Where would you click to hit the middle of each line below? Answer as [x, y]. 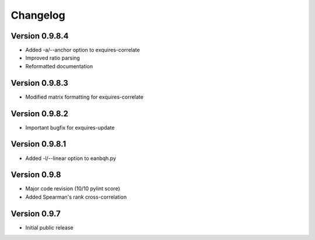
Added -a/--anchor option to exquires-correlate [83, 50]
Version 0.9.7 [36, 213]
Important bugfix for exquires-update [70, 127]
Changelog [38, 15]
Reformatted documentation [59, 66]
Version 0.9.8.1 [38, 144]
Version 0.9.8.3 [39, 83]
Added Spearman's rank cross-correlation [76, 197]
